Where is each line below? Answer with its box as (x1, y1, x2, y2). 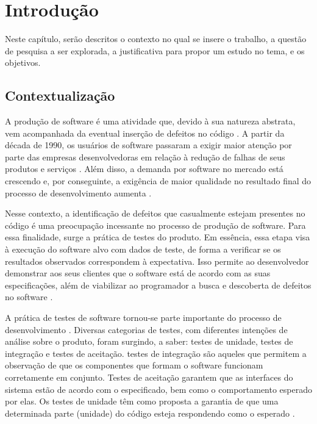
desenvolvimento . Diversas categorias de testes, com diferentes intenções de (5, 323, 288, 336)
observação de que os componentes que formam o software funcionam (5, 359, 263, 372)
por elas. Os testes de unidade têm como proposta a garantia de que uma (5, 395, 279, 408)
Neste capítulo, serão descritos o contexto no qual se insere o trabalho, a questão (5, 32, 307, 45)
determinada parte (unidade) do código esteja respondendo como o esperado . (5, 406, 295, 419)
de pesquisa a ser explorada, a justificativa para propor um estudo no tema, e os (5, 44, 305, 57)
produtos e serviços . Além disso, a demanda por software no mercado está (5, 162, 283, 175)
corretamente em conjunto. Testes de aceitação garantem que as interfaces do (5, 370, 293, 383)
